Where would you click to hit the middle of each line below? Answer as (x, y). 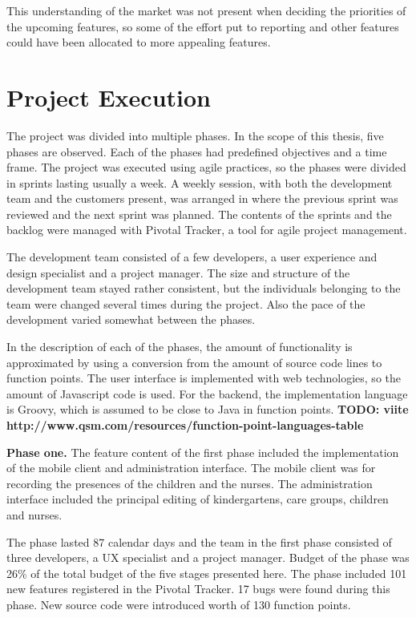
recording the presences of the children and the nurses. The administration (190, 483)
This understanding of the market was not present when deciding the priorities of (206, 10)
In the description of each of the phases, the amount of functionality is (180, 347)
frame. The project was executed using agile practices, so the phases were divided (206, 167)
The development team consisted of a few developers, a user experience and (192, 257)
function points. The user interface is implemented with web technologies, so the (204, 378)
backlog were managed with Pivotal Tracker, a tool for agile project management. (207, 230)
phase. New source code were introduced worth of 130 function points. (179, 604)
